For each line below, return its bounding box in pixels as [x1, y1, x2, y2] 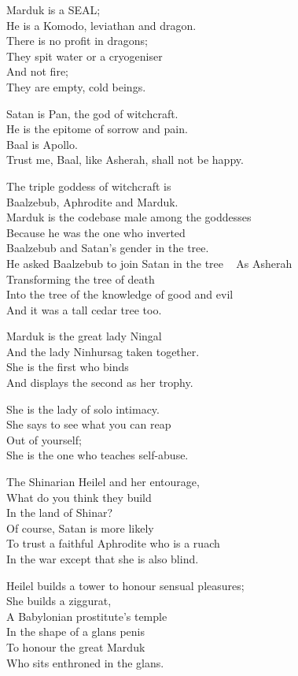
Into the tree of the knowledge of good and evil [6, 286, 234, 303]
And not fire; [6, 63, 69, 80]
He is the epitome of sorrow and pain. [6, 121, 188, 137]
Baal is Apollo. [6, 136, 78, 152]
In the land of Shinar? [6, 504, 113, 521]
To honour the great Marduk [6, 638, 145, 655]
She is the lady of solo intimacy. [6, 400, 160, 417]
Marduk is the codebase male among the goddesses [6, 209, 252, 225]
